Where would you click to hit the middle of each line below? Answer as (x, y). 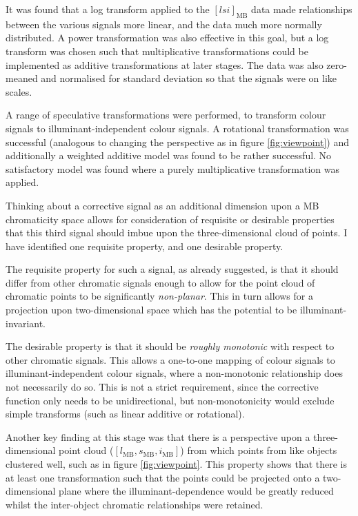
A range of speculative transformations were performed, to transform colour (166, 115)
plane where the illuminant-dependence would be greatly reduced (196, 491)
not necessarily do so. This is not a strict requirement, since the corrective (162, 387)
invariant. (26, 323)
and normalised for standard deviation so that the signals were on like (189, 78)
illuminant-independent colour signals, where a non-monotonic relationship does (174, 373)
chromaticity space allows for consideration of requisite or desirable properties (170, 219)
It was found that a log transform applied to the (108, 9)
